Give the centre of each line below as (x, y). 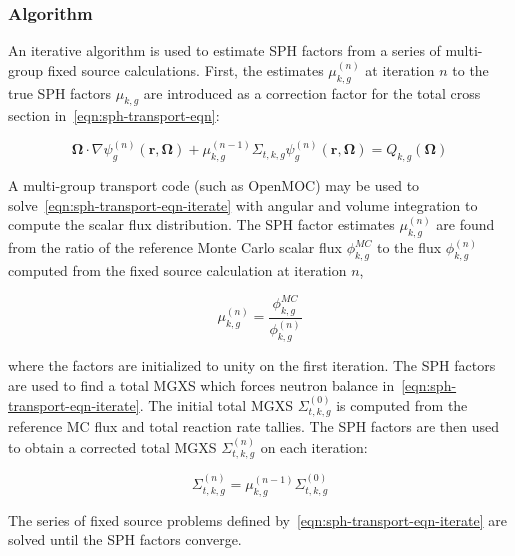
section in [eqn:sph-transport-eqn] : (114, 115)
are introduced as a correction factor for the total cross (312, 92)
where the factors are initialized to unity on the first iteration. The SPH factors (252, 365)
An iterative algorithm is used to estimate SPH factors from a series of (224, 50)
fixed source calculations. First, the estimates (185, 69)
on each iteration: (314, 446)
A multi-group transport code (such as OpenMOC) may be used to (214, 185)
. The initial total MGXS (216, 405)
